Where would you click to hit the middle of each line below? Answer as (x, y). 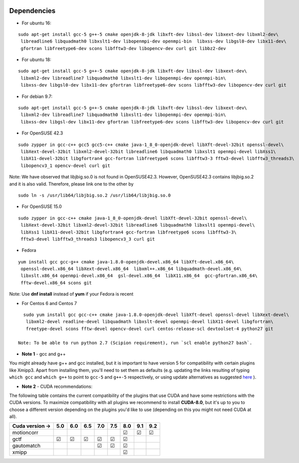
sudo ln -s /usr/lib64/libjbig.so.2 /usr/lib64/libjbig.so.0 (94, 195)
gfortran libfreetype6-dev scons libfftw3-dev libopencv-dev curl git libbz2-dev (123, 48)
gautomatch (26, 446)
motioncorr (25, 432)
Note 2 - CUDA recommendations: (57, 386)
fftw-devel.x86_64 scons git (56, 283)
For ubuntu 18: (36, 59)
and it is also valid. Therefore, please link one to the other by (71, 184)
